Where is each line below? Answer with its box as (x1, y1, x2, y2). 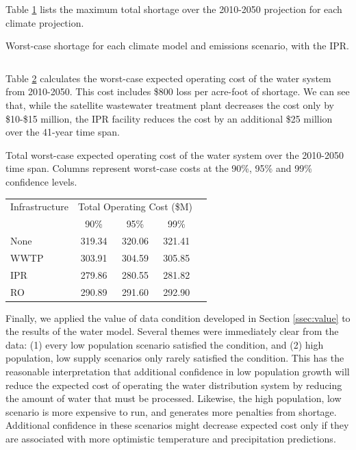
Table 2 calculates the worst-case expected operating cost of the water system (5, 71, 331, 85)
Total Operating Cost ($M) (78, 199, 192, 214)
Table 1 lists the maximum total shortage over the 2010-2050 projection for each (5, 2, 342, 16)
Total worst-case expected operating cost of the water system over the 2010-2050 (5, 147, 344, 162)
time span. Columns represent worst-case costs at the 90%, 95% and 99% (5, 161, 312, 175)
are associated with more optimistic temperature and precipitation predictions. (5, 431, 336, 445)
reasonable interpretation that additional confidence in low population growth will (5, 364, 350, 378)
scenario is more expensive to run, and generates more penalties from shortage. (5, 404, 337, 418)
